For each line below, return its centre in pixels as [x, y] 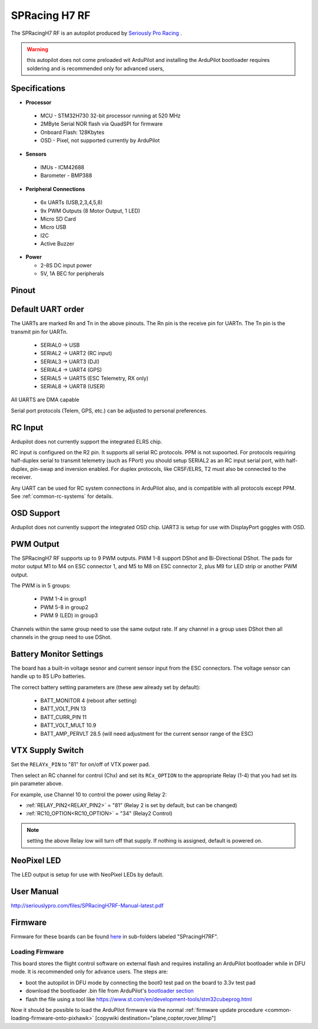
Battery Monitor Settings [57, 654]
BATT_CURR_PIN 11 [63, 717]
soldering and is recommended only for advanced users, [95, 68]
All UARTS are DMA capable [45, 400]
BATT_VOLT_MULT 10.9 [68, 725]
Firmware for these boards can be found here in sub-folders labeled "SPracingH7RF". [115, 936]
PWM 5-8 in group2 [64, 607]
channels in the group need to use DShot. [61, 637]
